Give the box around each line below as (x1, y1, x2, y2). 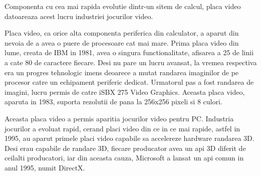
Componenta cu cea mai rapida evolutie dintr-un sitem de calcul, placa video (5, 1, 241, 11)
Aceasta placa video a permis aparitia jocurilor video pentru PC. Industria (5, 113, 234, 123)
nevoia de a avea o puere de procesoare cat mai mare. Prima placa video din (5, 37, 239, 48)
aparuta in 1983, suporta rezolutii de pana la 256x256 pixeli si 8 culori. (5, 96, 222, 107)
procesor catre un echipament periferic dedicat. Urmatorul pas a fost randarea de (5, 77, 254, 87)
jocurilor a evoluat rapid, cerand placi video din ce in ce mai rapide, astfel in (5, 123, 240, 133)
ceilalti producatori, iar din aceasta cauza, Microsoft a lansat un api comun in (5, 152, 244, 163)
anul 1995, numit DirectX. (5, 162, 85, 172)
